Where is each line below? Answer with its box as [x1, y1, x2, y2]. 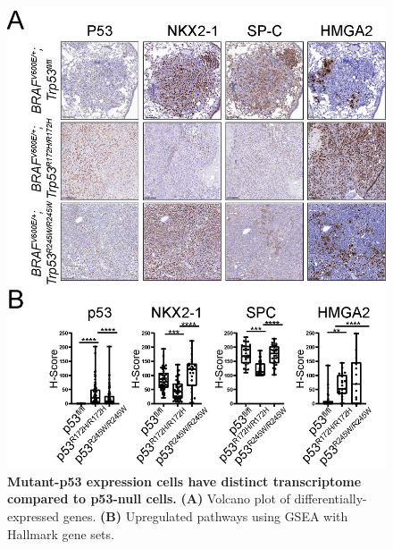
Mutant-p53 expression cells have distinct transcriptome [7, 471, 362, 490]
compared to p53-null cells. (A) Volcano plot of [7, 489, 290, 508]
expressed [7, 507, 60, 526]
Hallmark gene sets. [7, 524, 114, 543]
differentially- [294, 489, 367, 508]
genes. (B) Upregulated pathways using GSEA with [63, 507, 348, 526]
